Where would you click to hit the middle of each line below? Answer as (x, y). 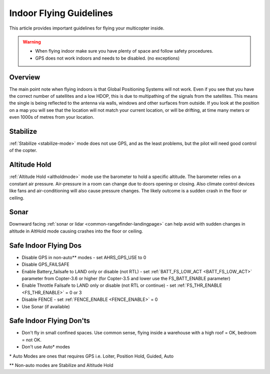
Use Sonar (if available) (46, 306)
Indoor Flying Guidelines (61, 13)
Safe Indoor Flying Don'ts (49, 321)
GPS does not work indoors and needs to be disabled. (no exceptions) (107, 58)
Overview (25, 77)
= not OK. (32, 340)
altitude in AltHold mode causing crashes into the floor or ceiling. (76, 231)
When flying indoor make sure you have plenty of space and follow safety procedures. (124, 51)
